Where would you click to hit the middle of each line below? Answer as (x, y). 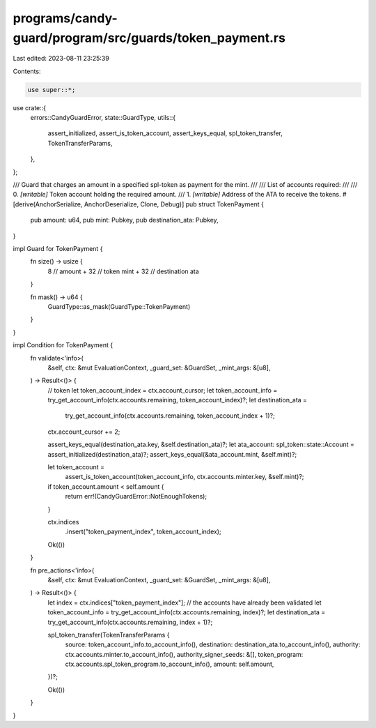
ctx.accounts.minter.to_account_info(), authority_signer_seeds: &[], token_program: (184, 654)
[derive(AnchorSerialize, (48, 204)
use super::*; (52, 90)
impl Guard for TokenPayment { (58, 249)
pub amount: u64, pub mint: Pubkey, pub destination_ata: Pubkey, (124, 220)
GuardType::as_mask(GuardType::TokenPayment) (119, 306)
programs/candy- (65, 18)
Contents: (27, 71)
